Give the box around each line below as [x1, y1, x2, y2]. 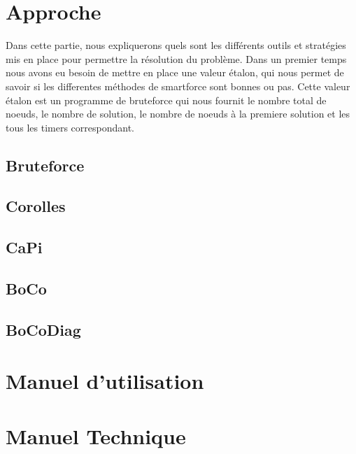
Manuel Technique [6, 421, 186, 450]
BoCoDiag [6, 318, 81, 340]
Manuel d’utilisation [6, 367, 204, 395]
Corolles [6, 195, 66, 217]
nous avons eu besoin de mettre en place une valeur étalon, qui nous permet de [6, 65, 344, 80]
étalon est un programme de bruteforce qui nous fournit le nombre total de [6, 92, 327, 107]
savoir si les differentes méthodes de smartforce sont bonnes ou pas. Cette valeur [6, 78, 350, 93]
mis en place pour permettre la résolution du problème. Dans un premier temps [6, 51, 347, 66]
